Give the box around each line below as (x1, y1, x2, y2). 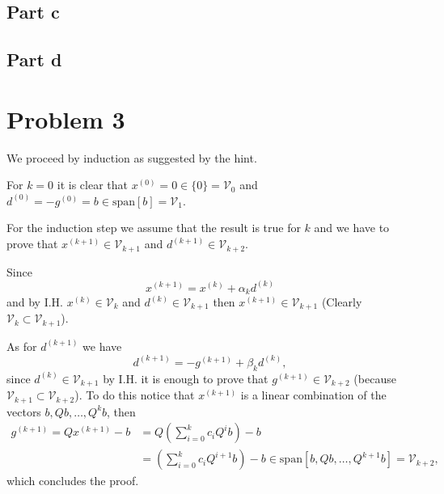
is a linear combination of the (240, 386, 387, 403)
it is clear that (57, 176, 128, 193)
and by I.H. (6, 293, 64, 310)
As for (6, 337, 37, 354)
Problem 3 (6, 102, 125, 135)
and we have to (314, 219, 390, 236)
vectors (6, 403, 41, 420)
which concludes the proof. (6, 472, 139, 489)
